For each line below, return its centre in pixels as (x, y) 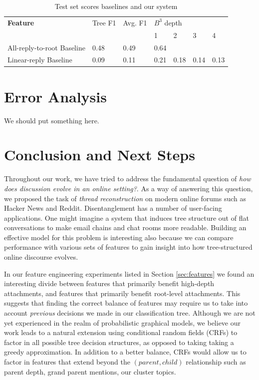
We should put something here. (52, 120)
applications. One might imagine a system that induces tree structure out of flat (127, 217)
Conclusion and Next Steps (100, 155)
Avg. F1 (135, 22)
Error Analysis (55, 96)
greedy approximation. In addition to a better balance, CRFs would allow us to (125, 352)
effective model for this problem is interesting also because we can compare (119, 237)
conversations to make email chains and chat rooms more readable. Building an (125, 227)
